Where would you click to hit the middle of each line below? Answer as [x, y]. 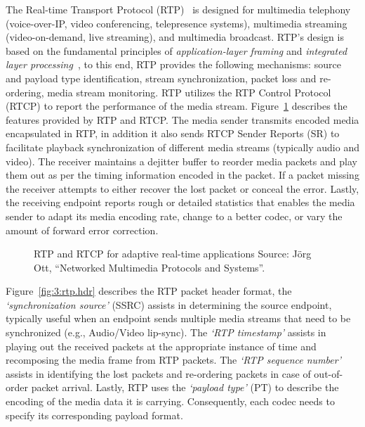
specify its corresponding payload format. [94, 415]
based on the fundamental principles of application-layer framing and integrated [177, 50]
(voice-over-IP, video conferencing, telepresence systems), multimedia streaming [177, 23]
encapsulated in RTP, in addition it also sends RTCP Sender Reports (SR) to [173, 133]
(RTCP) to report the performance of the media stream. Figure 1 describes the [177, 106]
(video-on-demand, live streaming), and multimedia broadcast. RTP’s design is [175, 37]
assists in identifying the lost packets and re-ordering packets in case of [158, 373]
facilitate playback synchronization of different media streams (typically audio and [182, 147]
